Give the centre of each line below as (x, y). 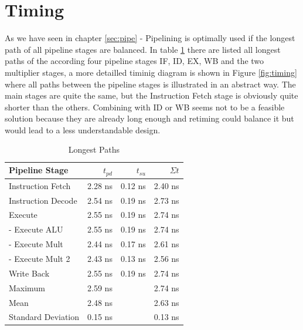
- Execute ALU (36, 229)
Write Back (29, 273)
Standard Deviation (44, 317)
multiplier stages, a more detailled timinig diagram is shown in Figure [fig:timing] (151, 72)
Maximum (27, 287)
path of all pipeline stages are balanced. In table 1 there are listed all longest (143, 49)
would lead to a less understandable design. (83, 129)
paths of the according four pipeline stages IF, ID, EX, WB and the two (135, 61)
